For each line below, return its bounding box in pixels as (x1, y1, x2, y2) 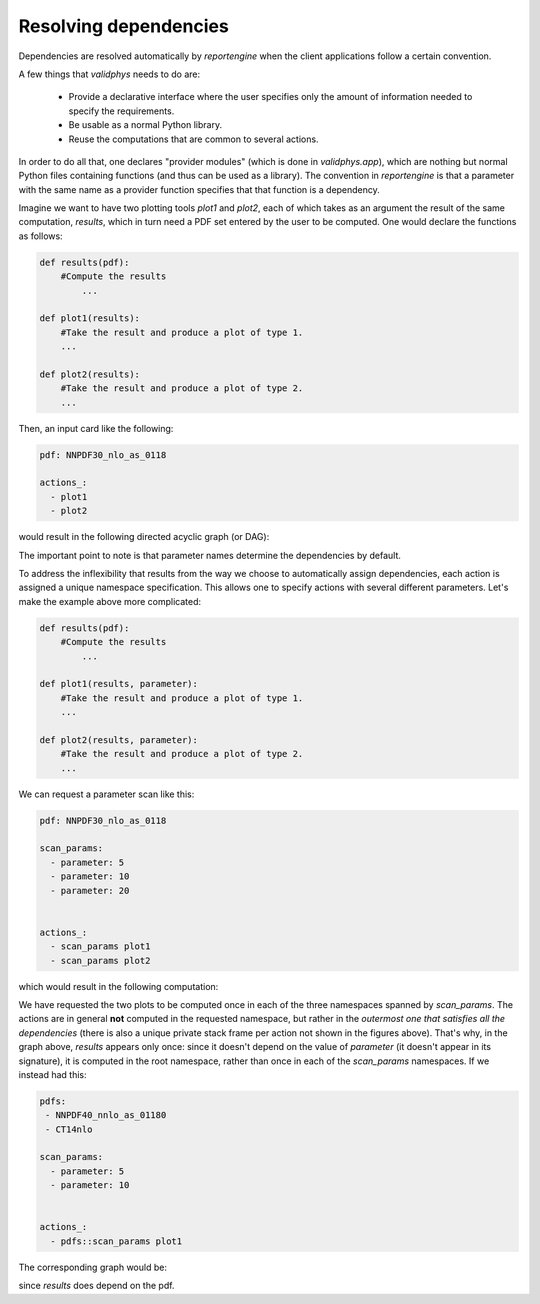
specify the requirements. (68, 105, 175, 117)
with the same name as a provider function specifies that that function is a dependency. (18, 183, 380, 195)
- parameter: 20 (50, 885, 130, 896)
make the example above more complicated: (18, 595, 202, 607)
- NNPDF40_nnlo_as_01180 (45, 1110, 167, 1121)
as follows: (18, 230, 64, 242)
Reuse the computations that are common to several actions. (68, 133, 319, 145)
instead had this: (18, 1068, 87, 1080)
